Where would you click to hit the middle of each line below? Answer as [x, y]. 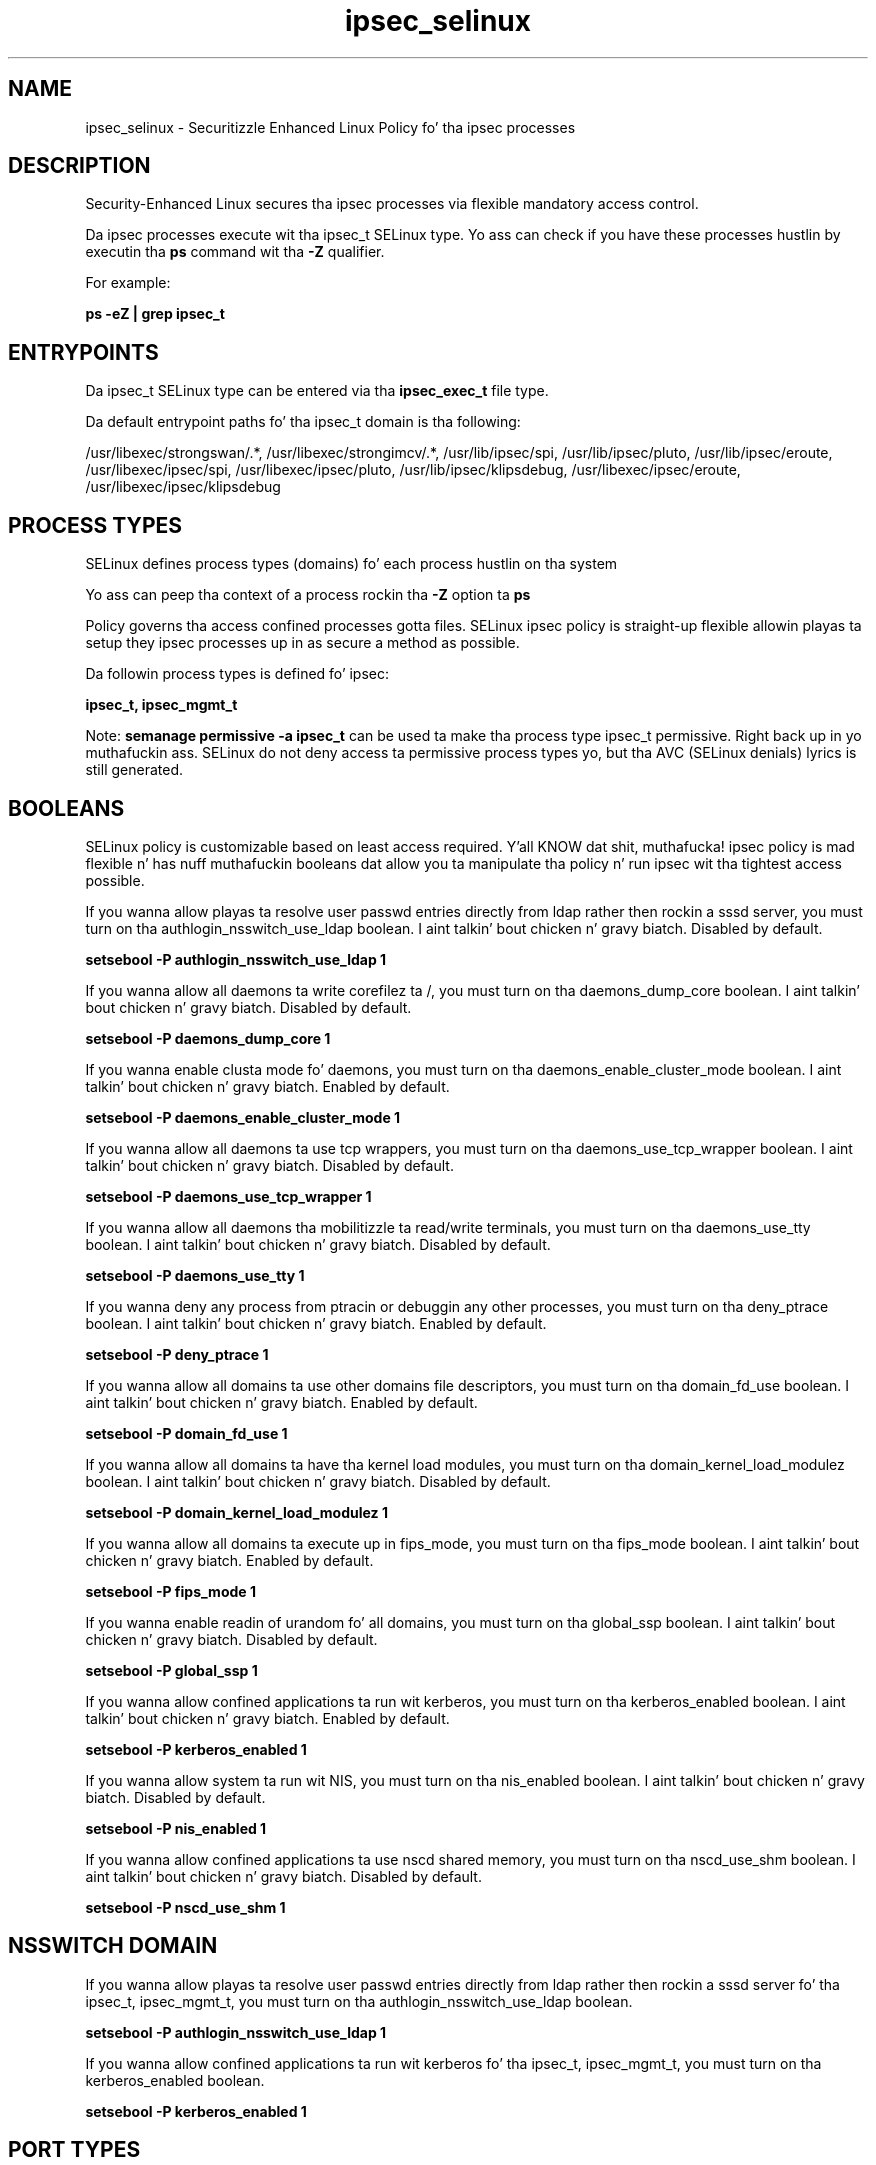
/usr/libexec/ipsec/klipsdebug [183, 487]
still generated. [134, 770]
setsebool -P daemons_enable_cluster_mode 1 [243, 1117]
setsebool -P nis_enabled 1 [176, 1828]
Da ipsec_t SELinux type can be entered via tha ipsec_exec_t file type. [317, 391]
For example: [128, 283]
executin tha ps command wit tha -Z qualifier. [235, 252]
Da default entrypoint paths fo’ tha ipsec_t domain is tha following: [303, 422]
